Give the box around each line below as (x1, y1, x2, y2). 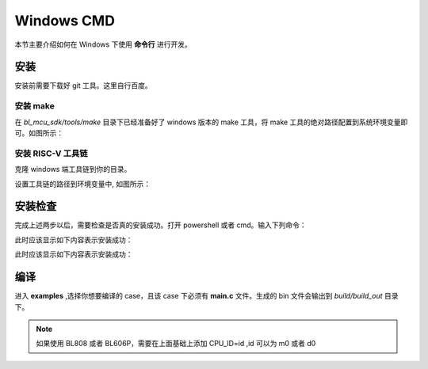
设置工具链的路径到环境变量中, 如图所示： (14, 179, 151, 188)
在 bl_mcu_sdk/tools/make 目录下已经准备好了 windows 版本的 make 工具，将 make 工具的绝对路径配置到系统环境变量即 (14, 117, 408, 127)
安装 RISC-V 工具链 (14, 147, 88, 158)
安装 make (14, 101, 55, 112)
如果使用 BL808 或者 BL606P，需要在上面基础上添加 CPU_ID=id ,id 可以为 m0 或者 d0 (36, 339, 316, 348)
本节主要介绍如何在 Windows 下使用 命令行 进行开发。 (14, 40, 192, 49)
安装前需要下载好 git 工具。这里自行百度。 (14, 81, 152, 90)
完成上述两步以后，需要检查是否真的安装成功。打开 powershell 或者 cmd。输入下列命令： (14, 220, 307, 230)
